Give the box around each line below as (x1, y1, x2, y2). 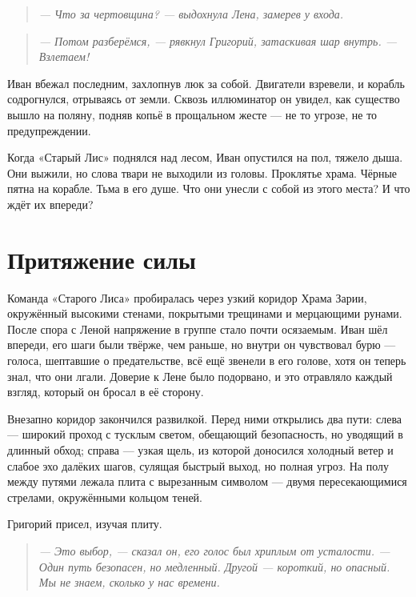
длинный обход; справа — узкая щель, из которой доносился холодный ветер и (7, 442, 394, 458)
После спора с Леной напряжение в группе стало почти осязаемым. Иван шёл (7, 320, 388, 337)
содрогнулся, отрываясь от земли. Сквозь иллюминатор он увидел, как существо (7, 90, 400, 107)
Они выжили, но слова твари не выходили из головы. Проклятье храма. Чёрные (7, 164, 398, 181)
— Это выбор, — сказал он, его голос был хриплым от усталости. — (38, 542, 390, 559)
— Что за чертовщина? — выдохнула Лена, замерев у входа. (38, 6, 344, 22)
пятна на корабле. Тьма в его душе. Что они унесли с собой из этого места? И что (7, 180, 410, 197)
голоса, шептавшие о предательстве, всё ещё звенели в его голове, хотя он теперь (7, 352, 406, 369)
